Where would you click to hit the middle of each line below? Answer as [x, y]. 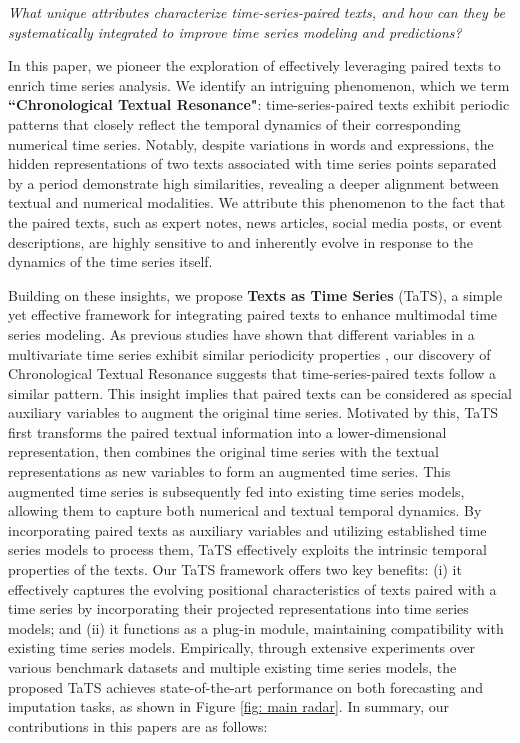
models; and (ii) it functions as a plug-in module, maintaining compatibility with [256, 627]
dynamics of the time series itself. [110, 261]
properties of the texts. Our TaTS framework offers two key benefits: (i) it [235, 569]
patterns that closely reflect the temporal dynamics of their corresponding [234, 123]
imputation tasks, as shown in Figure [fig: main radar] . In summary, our [229, 706]
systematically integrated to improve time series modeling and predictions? [235, 31]
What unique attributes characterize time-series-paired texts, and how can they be [256, 12]
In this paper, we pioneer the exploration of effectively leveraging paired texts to [254, 65]
